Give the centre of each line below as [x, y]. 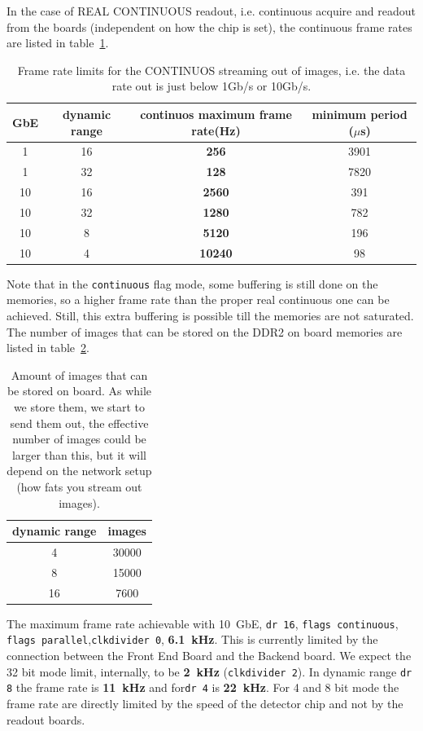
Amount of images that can [79, 374]
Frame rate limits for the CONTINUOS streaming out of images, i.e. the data [211, 70]
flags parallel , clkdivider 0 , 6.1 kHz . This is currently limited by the [192, 639]
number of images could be [79, 439]
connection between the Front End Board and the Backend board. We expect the [209, 656]
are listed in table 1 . [58, 43]
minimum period [360, 114]
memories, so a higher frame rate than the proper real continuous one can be [198, 299]
